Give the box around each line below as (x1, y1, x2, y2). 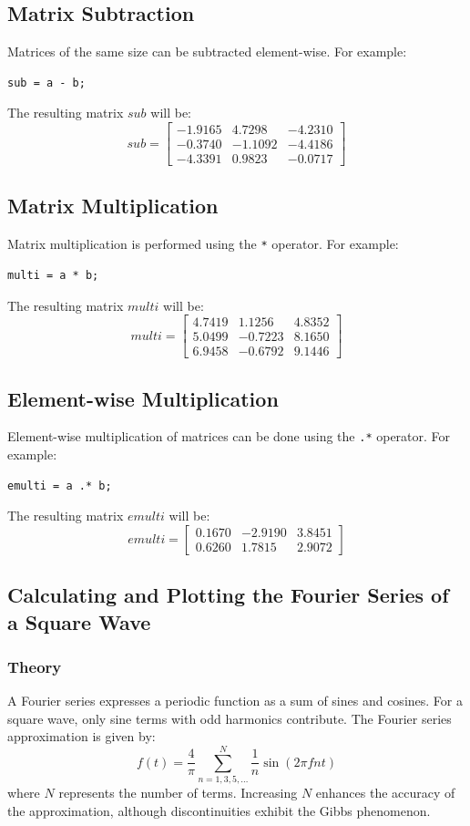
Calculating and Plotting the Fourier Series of (7, 581, 449, 609)
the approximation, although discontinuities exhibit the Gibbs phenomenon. (7, 800, 431, 820)
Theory (7, 655, 62, 677)
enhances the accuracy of (315, 783, 455, 802)
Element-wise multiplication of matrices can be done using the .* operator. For (7, 427, 451, 446)
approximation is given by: (7, 727, 156, 746)
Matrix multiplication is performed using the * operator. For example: (7, 234, 399, 253)
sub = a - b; (7, 76, 86, 89)
